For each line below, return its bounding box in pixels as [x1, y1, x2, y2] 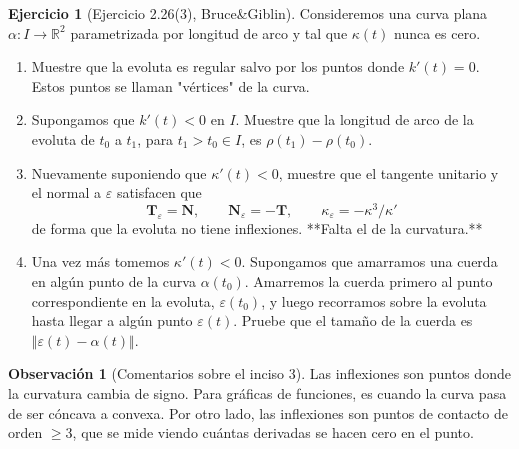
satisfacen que [116, 182, 202, 203]
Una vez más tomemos [31, 251, 170, 272]
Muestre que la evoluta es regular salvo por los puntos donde [31, 56, 405, 77]
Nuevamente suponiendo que [31, 162, 207, 183]
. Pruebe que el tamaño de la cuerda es [233, 310, 473, 331]
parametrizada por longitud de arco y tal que [70, 22, 348, 43]
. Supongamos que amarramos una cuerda [241, 251, 498, 272]
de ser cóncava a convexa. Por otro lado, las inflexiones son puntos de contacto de [8, 402, 508, 423]
